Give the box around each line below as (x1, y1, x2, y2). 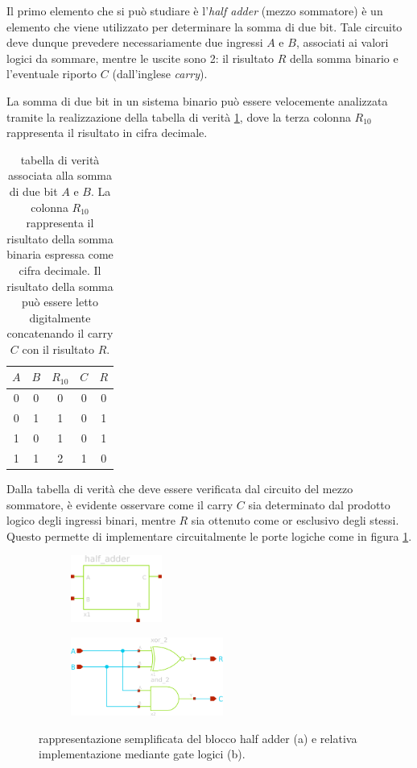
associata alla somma (8, 167, 112, 184)
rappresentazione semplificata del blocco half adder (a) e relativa (39, 729, 357, 746)
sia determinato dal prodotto (248, 496, 390, 513)
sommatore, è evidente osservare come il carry (6, 496, 233, 513)
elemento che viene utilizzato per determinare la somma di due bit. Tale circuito (6, 18, 403, 35)
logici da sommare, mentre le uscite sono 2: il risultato (6, 49, 275, 66)
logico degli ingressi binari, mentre (6, 512, 175, 529)
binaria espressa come (6, 246, 114, 263)
